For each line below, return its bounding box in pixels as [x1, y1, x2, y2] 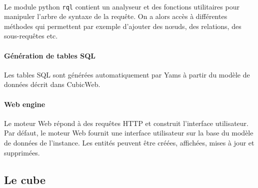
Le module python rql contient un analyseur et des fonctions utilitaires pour [4, 1, 239, 11]
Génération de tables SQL [4, 50, 95, 60]
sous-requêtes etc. [4, 30, 58, 41]
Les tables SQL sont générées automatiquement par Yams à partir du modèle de [4, 69, 250, 79]
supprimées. [4, 147, 40, 157]
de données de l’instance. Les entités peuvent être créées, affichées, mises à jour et [4, 137, 254, 147]
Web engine [4, 98, 45, 109]
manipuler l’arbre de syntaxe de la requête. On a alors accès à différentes [4, 11, 227, 21]
